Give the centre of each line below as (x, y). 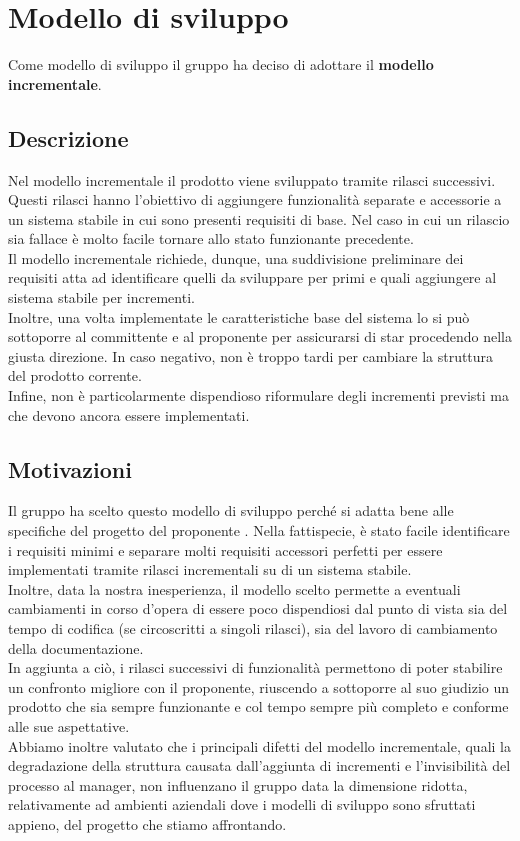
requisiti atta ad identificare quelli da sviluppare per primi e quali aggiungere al (252, 277)
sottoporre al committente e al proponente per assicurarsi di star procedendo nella (260, 336)
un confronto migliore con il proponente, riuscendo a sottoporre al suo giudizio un (259, 686)
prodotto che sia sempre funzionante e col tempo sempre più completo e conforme (258, 706)
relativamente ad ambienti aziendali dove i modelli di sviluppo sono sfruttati (242, 804)
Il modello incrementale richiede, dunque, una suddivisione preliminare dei (236, 257)
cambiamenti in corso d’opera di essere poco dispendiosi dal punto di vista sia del (258, 608)
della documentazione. (76, 647)
